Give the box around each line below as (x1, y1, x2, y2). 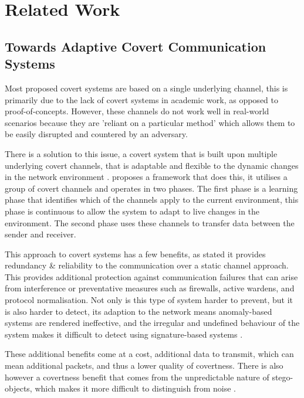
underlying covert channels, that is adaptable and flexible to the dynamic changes (5, 159, 299, 171)
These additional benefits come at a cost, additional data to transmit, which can (5, 348, 294, 360)
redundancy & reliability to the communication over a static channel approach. (5, 259, 289, 271)
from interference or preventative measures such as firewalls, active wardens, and (5, 282, 295, 294)
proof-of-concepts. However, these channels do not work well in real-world (5, 105, 269, 117)
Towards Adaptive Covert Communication (5, 37, 266, 55)
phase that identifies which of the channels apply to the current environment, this (5, 193, 299, 206)
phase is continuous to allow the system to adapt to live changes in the (5, 205, 260, 217)
